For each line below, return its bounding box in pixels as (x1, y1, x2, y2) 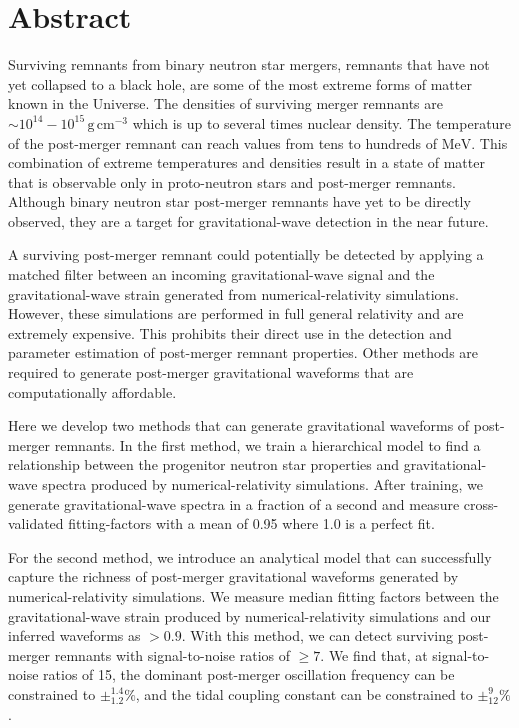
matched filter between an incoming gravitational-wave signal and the (8, 264, 435, 285)
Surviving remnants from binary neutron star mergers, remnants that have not (8, 54, 490, 75)
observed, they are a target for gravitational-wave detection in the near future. (8, 210, 489, 231)
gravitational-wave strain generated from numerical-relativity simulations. (8, 283, 459, 304)
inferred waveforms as (8, 625, 141, 646)
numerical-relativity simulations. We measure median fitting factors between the (8, 585, 499, 606)
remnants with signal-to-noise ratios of (54, 644, 291, 665)
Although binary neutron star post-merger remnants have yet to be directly (8, 191, 471, 212)
